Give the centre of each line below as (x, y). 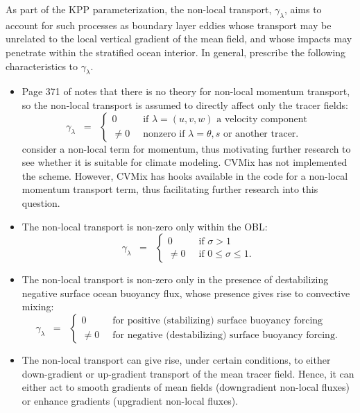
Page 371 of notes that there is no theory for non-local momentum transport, (186, 91)
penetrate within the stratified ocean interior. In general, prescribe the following (176, 52)
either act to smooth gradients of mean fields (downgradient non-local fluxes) (186, 387)
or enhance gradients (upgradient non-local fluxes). (130, 400)
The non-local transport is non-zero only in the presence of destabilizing (175, 279)
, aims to (303, 9)
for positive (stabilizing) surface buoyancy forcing (218, 321)
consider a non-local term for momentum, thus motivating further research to (186, 148)
